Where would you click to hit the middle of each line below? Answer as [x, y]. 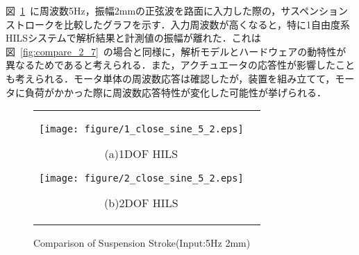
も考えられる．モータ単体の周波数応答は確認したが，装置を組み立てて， [170, 78]
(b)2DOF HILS [141, 203]
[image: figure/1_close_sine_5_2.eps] [141, 129]
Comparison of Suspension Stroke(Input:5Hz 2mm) [142, 243]
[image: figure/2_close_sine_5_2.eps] [141, 178]
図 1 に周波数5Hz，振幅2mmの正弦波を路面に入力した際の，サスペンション [177, 10]
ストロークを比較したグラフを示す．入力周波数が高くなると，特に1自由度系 [178, 24]
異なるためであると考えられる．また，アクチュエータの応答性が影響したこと [180, 65]
